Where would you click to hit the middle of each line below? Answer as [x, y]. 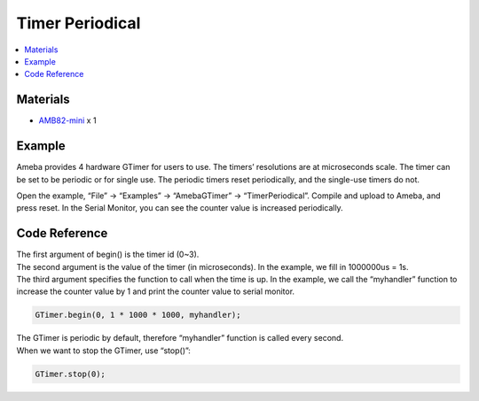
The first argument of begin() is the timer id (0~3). [108, 254]
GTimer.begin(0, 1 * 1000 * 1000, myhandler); [138, 315]
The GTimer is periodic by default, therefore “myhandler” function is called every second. [180, 338]
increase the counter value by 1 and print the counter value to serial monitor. [156, 291]
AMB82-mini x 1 [67, 120]
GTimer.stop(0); [71, 374]
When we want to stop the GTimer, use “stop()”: [103, 351]
